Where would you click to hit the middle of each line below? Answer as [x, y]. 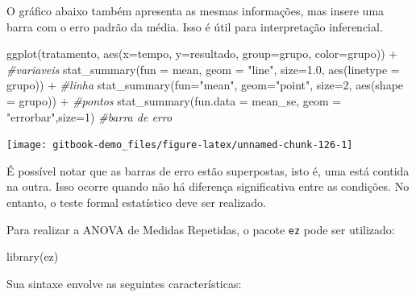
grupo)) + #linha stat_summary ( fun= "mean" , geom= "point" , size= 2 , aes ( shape [205, 85]
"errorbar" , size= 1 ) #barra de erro [89, 116]
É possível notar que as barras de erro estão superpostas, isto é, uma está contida [208, 170]
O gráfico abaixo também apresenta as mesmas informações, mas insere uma [196, 10]
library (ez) [33, 256]
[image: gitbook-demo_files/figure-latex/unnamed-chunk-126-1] [180, 145]
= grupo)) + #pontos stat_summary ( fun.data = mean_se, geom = [174, 100]
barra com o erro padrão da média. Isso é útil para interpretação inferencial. [195, 26]
